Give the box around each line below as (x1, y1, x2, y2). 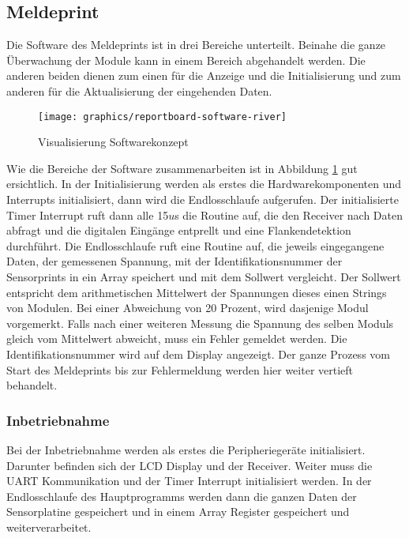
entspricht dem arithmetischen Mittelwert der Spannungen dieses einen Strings (6, 284, 387, 300)
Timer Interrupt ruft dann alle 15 (6, 206, 169, 223)
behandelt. (6, 377, 58, 393)
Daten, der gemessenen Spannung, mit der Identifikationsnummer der (6, 253, 343, 269)
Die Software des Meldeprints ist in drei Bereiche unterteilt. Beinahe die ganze (6, 36, 386, 53)
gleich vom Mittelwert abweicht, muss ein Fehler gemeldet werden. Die (6, 330, 347, 347)
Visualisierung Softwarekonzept (38, 134, 189, 150)
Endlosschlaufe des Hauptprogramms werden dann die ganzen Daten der (6, 487, 357, 504)
